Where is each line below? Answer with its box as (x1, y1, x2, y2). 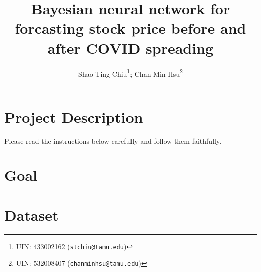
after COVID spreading (47, 37, 214, 58)
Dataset (4, 204, 59, 225)
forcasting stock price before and (15, 18, 246, 38)
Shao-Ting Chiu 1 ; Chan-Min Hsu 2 (78, 67, 183, 79)
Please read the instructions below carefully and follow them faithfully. (4, 135, 222, 146)
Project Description (4, 106, 143, 127)
